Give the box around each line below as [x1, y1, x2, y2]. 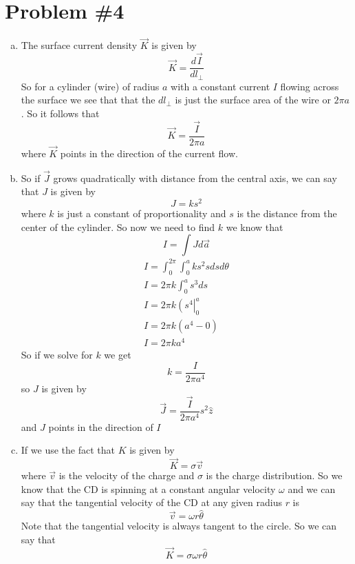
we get [104, 348, 131, 362]
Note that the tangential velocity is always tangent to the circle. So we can [21, 518, 337, 533]
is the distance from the [237, 206, 337, 221]
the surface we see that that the [21, 92, 155, 107]
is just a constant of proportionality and [57, 206, 226, 221]
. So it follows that [21, 105, 100, 120]
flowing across [280, 79, 339, 93]
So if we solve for [21, 348, 93, 362]
